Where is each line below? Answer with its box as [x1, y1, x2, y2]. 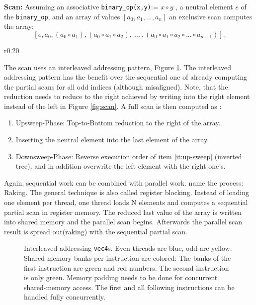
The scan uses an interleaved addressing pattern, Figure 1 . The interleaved [4, 62, 231, 72]
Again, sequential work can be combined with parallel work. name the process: [4, 177, 244, 188]
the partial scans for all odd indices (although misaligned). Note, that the [4, 81, 228, 92]
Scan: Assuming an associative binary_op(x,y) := [4, 1, 159, 11]
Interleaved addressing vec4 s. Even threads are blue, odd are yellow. [24, 243, 232, 253]
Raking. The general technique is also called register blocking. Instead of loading [4, 187, 249, 198]
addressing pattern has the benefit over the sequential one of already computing [4, 72, 247, 82]
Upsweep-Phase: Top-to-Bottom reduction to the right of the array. [15, 117, 221, 128]
